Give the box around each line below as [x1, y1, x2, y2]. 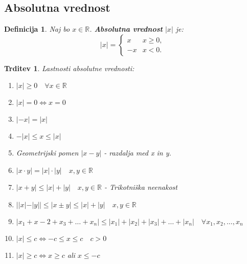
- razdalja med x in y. [104, 147, 171, 158]
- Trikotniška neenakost [104, 181, 177, 192]
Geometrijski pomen [16, 147, 79, 158]
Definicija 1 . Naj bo [4, 24, 70, 34]
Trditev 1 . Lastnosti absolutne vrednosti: [4, 62, 134, 73]
